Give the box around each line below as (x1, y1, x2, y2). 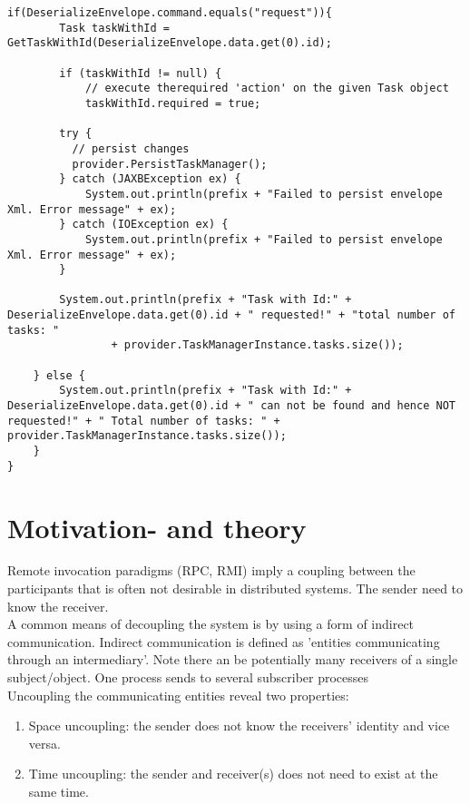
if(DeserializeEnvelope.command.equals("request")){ (7, 6, 332, 19)
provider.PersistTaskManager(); (72, 157, 268, 171)
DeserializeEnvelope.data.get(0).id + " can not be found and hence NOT (7, 399, 455, 413)
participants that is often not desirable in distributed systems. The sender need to (7, 579, 464, 598)
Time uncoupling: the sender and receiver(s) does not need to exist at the (28, 764, 438, 783)
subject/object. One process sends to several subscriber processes (7, 668, 369, 687)
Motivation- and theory (7, 508, 307, 545)
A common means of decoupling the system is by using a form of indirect (7, 614, 415, 633)
